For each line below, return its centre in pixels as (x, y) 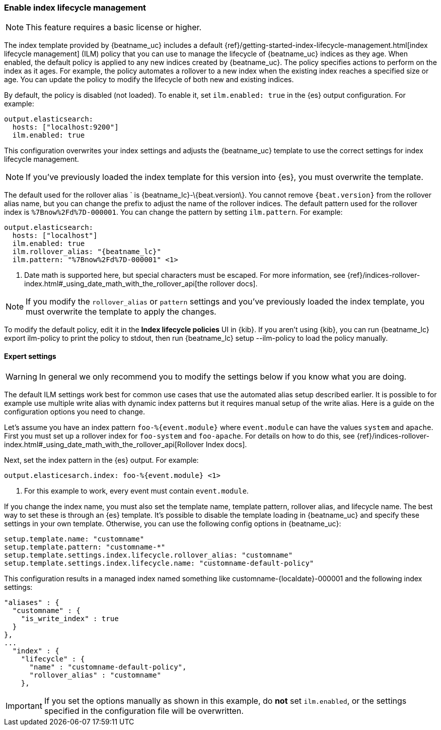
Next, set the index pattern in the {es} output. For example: (101, 460)
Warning (21, 376)
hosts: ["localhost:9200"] (65, 127)
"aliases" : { (32, 602)
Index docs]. (226, 444)
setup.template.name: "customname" (74, 539)
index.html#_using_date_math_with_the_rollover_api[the (116, 284)
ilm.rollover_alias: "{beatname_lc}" (87, 252)
